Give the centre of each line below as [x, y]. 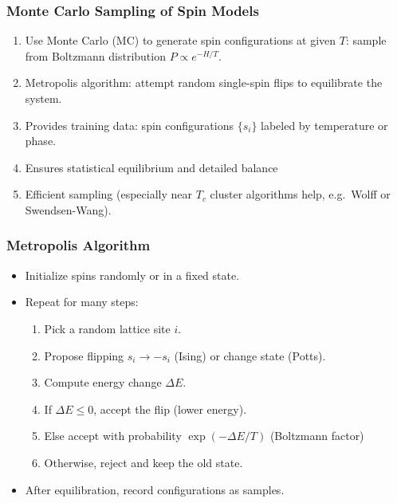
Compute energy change [103, 382]
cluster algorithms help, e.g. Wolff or [300, 194]
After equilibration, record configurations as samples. [155, 489]
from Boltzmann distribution [95, 55]
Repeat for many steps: [82, 302]
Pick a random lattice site [107, 328]
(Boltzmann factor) [317, 436]
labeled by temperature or [324, 125]
